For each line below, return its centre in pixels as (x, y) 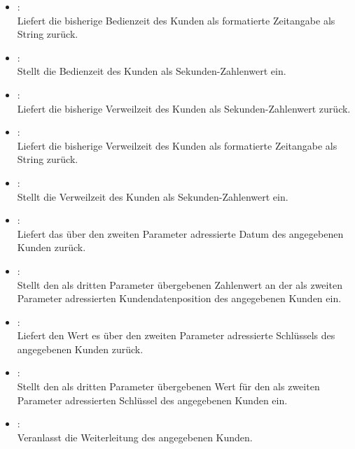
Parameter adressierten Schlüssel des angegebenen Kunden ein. (152, 400)
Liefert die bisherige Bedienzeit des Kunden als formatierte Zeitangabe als (176, 20)
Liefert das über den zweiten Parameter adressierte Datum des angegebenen (180, 233)
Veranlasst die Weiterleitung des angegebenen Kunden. (135, 437)
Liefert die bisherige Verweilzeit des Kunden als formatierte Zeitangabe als (177, 145)
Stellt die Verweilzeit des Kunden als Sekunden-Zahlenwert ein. (153, 196)
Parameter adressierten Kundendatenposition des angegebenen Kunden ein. (179, 298)
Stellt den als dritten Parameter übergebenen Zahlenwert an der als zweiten (180, 284)
